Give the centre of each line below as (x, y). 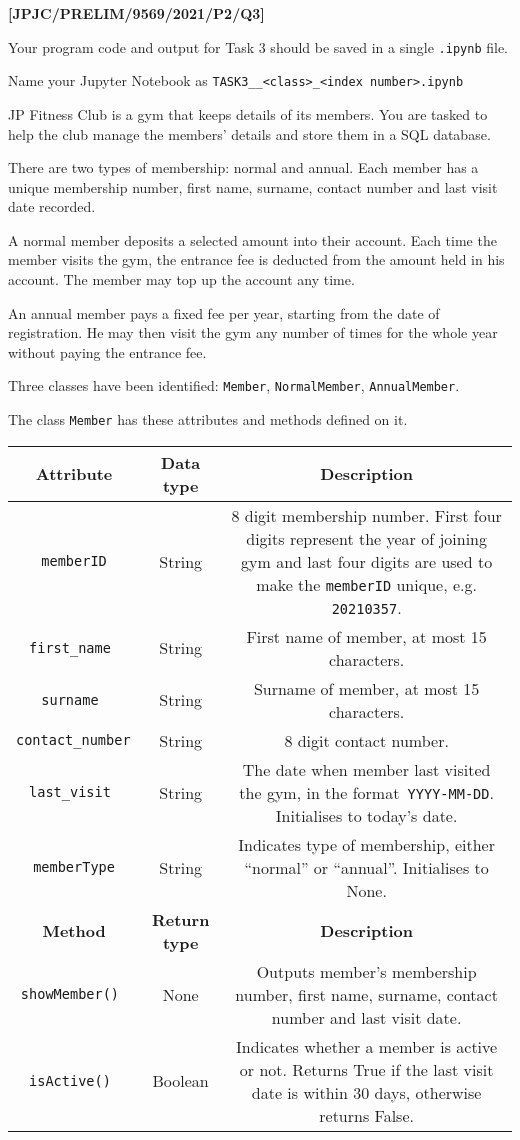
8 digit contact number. (366, 740)
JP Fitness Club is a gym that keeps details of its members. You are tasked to (248, 113)
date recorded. (52, 206)
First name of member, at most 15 (366, 636)
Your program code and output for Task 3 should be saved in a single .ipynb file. (258, 46)
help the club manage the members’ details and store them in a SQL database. (249, 133)
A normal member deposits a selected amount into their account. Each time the (252, 239)
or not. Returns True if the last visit (366, 1069)
